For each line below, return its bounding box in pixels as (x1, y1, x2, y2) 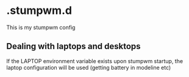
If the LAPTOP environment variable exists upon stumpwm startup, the (6, 57, 184, 64)
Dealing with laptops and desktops (6, 41, 141, 52)
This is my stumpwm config (6, 24, 76, 31)
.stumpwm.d (6, 4, 72, 18)
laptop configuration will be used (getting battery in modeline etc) (6, 64, 171, 71)
